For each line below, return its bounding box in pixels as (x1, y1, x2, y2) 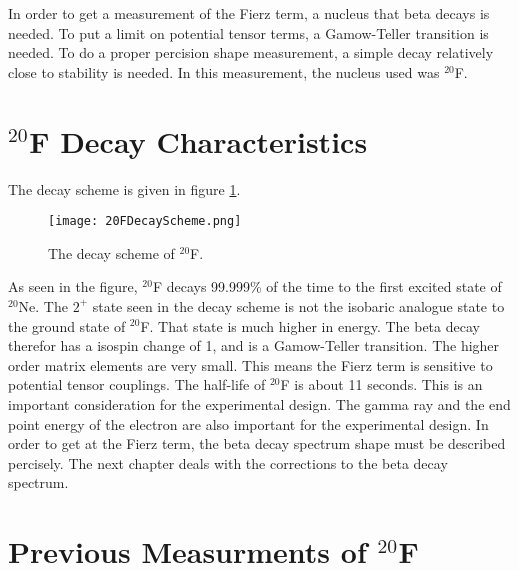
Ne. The (18, 295, 68, 316)
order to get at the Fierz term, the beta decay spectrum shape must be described (8, 433, 506, 454)
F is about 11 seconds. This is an (280, 374, 483, 395)
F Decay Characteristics (29, 120, 368, 161)
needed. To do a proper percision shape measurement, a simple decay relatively (8, 42, 494, 63)
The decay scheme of (48, 242, 175, 263)
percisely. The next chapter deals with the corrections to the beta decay (8, 452, 448, 473)
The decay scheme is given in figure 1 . (8, 178, 241, 199)
